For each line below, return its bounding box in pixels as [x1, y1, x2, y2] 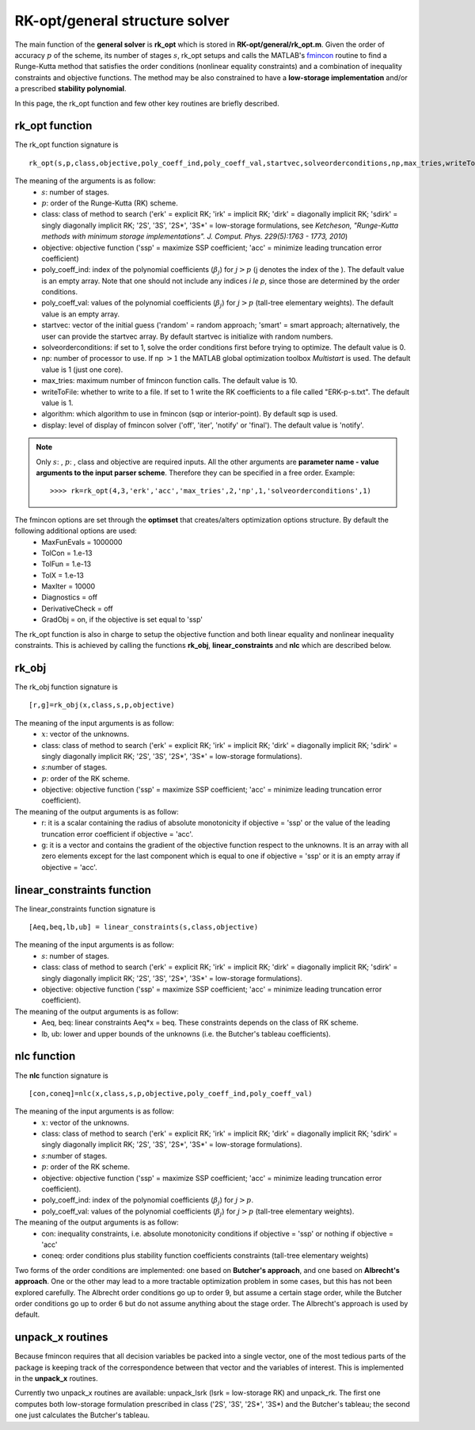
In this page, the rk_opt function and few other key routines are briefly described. [14, 98, 280, 108]
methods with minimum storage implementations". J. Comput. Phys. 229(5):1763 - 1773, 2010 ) [41, 232, 348, 241]
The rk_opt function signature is [14, 140, 119, 150]
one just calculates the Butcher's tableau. [14, 1410, 150, 1420]
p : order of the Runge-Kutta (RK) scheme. [41, 198, 178, 208]
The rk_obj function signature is [14, 682, 118, 692]
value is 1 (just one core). [41, 365, 123, 374]
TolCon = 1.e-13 [41, 548, 93, 558]
